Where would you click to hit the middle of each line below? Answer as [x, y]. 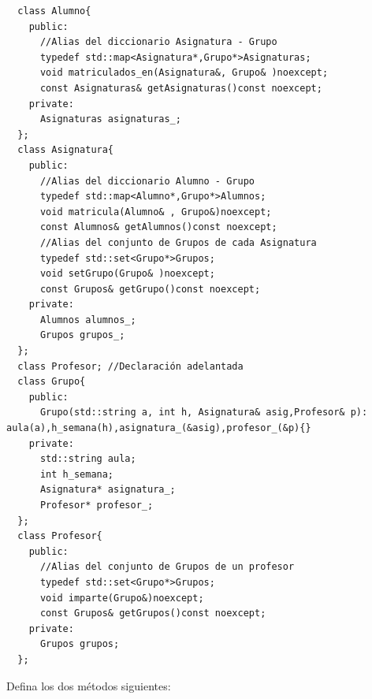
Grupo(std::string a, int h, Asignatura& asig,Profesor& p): [204, 413]
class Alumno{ [54, 11]
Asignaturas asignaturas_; [110, 119]
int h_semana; [77, 474]
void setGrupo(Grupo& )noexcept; [127, 274]
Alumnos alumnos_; [88, 320]
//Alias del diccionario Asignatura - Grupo [158, 42]
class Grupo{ [52, 382]
